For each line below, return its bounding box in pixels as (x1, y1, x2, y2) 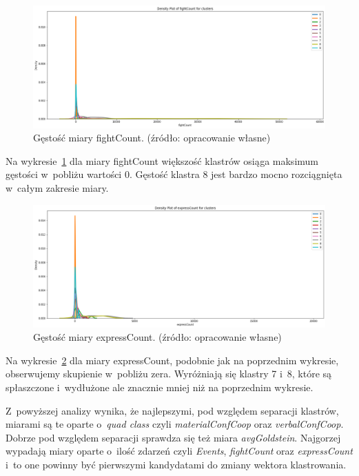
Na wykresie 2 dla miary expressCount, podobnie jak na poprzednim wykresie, (6, 353, 339, 367)
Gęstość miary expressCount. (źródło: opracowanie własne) (33, 330, 282, 344)
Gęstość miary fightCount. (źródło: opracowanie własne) (33, 130, 271, 145)
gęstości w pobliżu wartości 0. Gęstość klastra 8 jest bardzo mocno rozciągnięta (6, 167, 342, 181)
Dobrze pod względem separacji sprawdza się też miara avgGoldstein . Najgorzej (6, 430, 341, 444)
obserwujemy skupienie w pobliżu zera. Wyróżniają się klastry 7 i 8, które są (6, 366, 332, 381)
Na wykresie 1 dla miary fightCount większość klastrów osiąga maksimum (6, 153, 318, 168)
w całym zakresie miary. (6, 181, 109, 195)
